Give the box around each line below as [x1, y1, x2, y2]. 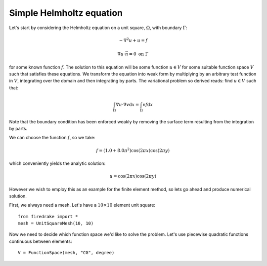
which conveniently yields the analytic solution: [9, 160, 106, 166]
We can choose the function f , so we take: [9, 135, 96, 141]
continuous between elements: [9, 238, 72, 244]
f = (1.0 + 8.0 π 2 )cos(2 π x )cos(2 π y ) [96, 147, 170, 153]
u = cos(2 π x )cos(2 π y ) [109, 173, 157, 179]
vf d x [142, 102, 153, 107]
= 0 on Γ [129, 51, 148, 57]
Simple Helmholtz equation [9, 7, 123, 18]
